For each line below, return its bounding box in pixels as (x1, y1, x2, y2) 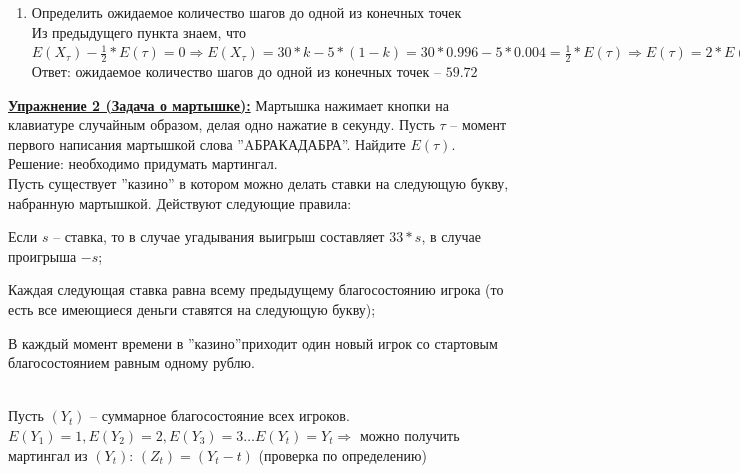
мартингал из (8, 444, 88, 465)
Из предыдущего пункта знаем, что (31, 21, 246, 42)
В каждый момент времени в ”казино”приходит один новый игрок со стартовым (8, 332, 498, 353)
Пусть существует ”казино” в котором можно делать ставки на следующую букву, (8, 172, 509, 193)
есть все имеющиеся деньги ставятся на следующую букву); (8, 298, 376, 319)
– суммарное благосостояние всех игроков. (90, 405, 350, 426)
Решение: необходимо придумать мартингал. (8, 153, 278, 174)
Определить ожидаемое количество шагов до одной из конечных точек (31, 2, 462, 22)
